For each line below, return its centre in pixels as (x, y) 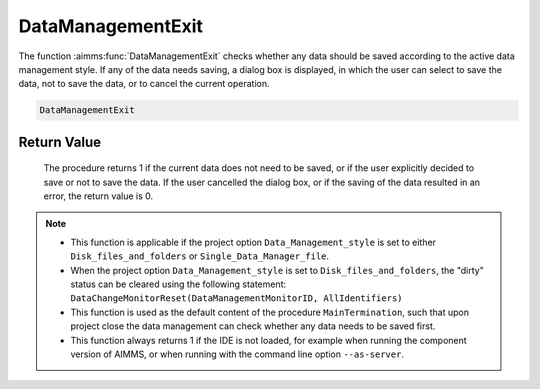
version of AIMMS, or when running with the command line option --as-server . (237, 354)
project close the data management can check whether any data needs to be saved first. (253, 326)
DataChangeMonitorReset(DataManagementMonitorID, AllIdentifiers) (237, 298)
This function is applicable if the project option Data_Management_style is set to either (253, 242)
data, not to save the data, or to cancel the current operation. (144, 84)
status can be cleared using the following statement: (178, 284)
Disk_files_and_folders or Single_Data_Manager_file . (200, 256)
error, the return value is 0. (98, 196)
